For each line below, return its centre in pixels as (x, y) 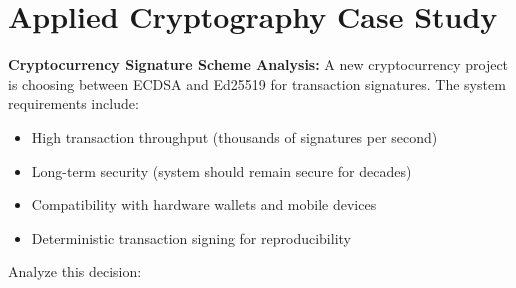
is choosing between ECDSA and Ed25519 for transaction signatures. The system (257, 83)
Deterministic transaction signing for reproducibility (191, 237)
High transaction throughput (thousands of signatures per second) (234, 136)
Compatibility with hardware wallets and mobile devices (204, 204)
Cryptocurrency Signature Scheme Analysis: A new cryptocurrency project (258, 64)
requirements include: (73, 103)
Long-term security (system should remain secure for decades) (221, 170)
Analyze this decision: (75, 271)
